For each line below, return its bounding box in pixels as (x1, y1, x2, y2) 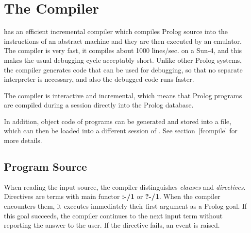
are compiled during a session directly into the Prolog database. (4, 100, 194, 110)
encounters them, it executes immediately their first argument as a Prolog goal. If (4, 201, 247, 211)
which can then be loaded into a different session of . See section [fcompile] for (4, 125, 238, 136)
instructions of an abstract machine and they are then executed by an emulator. (4, 36, 242, 46)
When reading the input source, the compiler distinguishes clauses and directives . (4, 181, 246, 192)
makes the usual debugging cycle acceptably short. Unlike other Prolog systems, (4, 54, 242, 65)
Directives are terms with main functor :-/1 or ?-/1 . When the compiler (4, 191, 220, 201)
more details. (4, 135, 42, 145)
